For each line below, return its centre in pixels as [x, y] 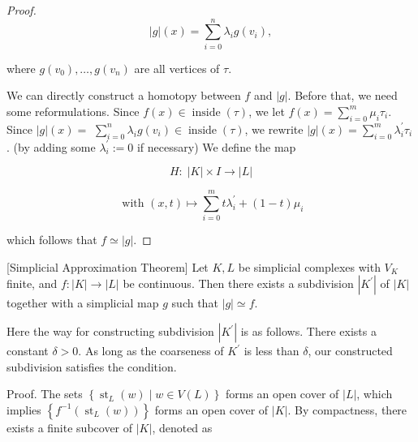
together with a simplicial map [83, 303]
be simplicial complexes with [309, 266]
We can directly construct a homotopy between [124, 95]
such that [195, 303]
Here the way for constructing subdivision [110, 331]
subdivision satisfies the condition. [92, 366]
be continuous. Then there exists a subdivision [238, 283]
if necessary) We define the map [216, 146]
